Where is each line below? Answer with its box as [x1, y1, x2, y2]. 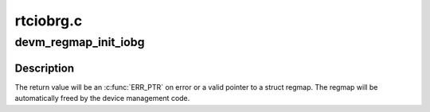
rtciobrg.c [14, 12, 83, 29]
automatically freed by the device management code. [14, 94, 190, 103]
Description [14, 61, 75, 75]
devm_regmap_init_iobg [14, 35, 145, 49]
